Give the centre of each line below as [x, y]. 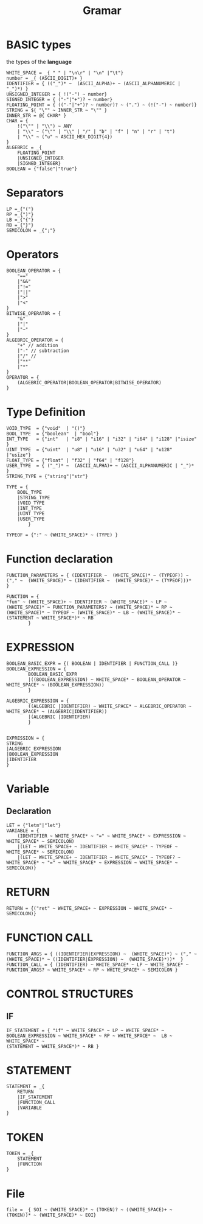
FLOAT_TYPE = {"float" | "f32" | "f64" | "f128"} [71, 460]
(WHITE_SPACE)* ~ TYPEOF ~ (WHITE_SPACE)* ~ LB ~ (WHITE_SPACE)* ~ [94, 613]
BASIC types [39, 45]
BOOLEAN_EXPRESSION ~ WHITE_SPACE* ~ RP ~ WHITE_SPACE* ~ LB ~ [89, 1036]
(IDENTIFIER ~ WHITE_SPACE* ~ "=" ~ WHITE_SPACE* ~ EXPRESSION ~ [102, 836]
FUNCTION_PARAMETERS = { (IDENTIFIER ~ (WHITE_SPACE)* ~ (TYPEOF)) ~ [98, 575]
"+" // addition [38, 345]
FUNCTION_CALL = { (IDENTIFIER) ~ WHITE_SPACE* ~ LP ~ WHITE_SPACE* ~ [98, 965]
